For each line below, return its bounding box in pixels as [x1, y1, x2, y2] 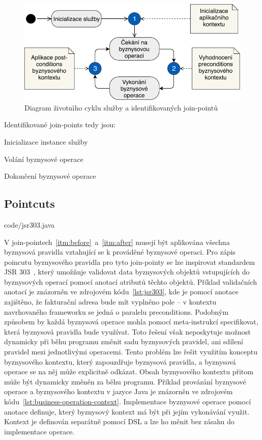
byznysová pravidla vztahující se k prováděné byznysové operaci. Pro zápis [4, 246, 236, 257]
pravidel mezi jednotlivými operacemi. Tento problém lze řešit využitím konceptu [4, 346, 258, 357]
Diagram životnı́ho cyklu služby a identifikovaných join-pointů [24, 102, 218, 113]
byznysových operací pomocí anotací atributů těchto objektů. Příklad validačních [4, 276, 257, 287]
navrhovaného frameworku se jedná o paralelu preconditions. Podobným [4, 306, 228, 317]
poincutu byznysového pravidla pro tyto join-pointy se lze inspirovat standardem [4, 256, 255, 267]
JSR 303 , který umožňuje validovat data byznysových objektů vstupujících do [4, 266, 250, 277]
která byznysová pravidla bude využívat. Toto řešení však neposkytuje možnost [4, 326, 251, 337]
